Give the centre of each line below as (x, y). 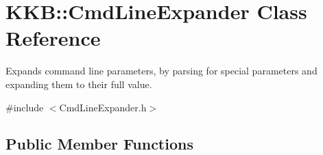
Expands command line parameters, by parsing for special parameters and (161, 71)
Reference (53, 38)
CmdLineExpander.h (103, 107)
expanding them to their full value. (79, 84)
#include (25, 107)
